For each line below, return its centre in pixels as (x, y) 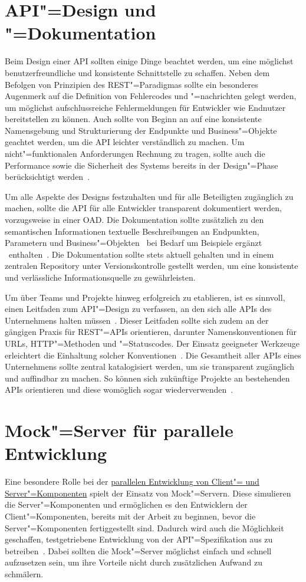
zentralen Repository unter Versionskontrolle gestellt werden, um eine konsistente (152, 266)
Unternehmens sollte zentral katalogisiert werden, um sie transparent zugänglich (149, 366)
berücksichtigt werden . (47, 177)
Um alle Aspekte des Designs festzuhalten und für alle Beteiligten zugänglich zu (149, 196)
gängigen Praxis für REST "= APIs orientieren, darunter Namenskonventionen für (151, 332)
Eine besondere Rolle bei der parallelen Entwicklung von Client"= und (132, 481)
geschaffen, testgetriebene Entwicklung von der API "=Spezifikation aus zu (139, 539)
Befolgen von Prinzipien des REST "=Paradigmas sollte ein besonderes (131, 84)
